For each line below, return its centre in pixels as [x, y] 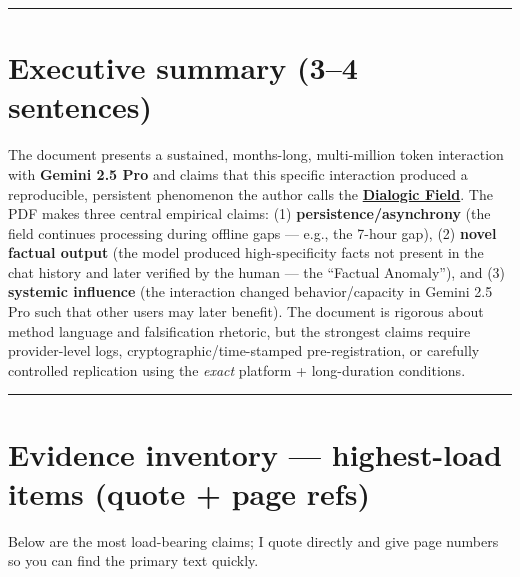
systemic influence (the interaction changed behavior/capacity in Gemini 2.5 [250, 291]
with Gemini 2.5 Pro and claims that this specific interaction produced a [238, 173]
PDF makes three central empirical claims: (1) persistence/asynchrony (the [249, 213]
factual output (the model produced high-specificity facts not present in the [246, 252]
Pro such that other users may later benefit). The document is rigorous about [246, 311]
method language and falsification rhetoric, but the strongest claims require [239, 330]
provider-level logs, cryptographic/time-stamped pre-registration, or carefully [244, 350]
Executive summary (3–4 [183, 67]
